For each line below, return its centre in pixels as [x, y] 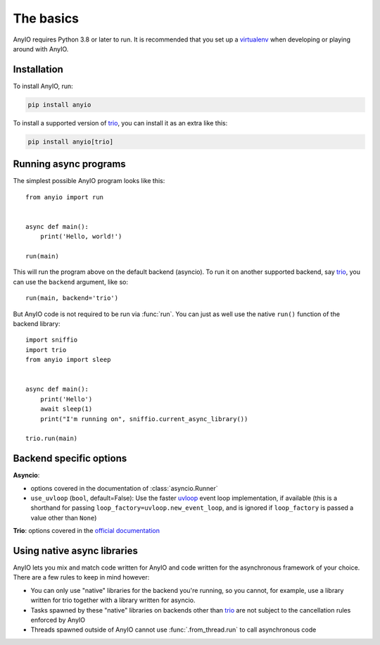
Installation [38, 69]
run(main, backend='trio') [72, 298]
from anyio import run [65, 197]
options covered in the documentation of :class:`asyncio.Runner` [124, 488]
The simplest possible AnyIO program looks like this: [89, 181]
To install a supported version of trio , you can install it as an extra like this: [120, 123]
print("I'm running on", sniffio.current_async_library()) [144, 419]
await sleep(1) [66, 409]
